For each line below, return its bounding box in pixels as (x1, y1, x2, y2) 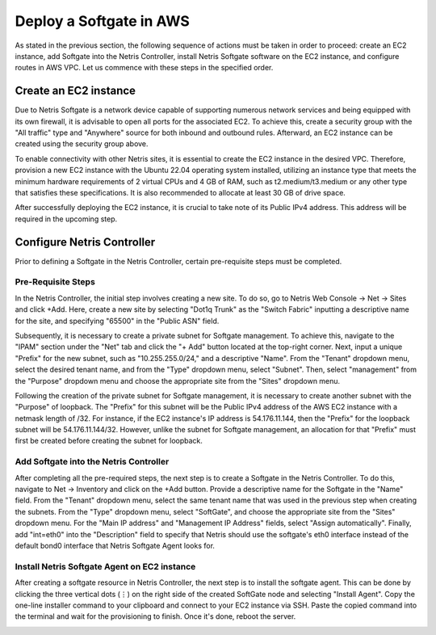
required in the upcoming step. (15, 214, 118, 224)
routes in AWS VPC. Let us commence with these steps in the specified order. (15, 63, 274, 73)
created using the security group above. (15, 139, 149, 149)
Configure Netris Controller (15, 235, 156, 249)
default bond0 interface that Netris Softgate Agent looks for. (15, 540, 216, 550)
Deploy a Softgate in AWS (15, 12, 190, 30)
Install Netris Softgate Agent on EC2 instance (15, 561, 196, 572)
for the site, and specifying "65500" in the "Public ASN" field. (15, 316, 220, 326)
